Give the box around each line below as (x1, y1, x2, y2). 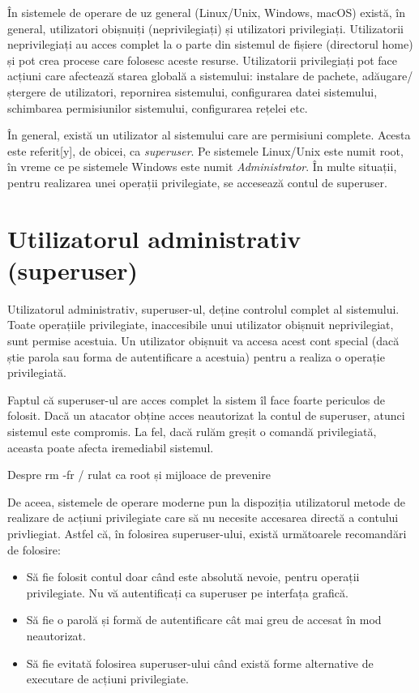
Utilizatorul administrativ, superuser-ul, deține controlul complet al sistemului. (7, 300, 400, 317)
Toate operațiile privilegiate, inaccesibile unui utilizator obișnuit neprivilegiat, (7, 316, 394, 333)
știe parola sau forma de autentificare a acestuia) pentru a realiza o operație (7, 348, 385, 365)
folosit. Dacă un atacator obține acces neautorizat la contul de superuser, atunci (7, 407, 405, 424)
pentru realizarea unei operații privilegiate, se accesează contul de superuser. (7, 173, 387, 190)
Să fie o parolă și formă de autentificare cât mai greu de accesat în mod (26, 611, 382, 628)
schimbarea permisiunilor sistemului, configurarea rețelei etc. (7, 99, 308, 116)
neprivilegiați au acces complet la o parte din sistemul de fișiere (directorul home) (7, 36, 413, 53)
